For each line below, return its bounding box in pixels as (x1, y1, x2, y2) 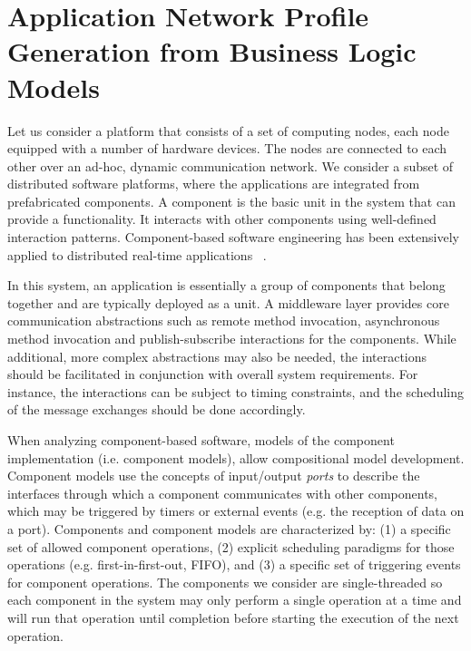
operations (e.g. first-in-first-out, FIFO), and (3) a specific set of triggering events (7, 555, 461, 574)
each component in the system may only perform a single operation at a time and (7, 590, 462, 609)
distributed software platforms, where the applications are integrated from (7, 174, 420, 193)
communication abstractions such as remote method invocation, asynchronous (7, 311, 440, 330)
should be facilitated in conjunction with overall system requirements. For (7, 364, 418, 384)
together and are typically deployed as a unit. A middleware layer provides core (7, 293, 449, 312)
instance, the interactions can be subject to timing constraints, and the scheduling (7, 382, 464, 401)
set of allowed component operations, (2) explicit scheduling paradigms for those (7, 537, 455, 556)
